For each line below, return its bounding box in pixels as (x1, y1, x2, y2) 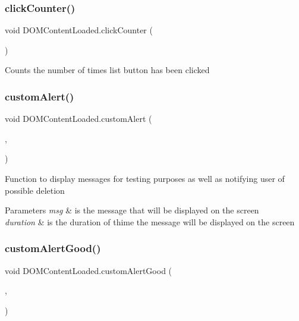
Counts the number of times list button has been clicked (5, 64, 210, 76)
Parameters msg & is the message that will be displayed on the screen (5, 204, 259, 216)
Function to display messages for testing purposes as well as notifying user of (5, 172, 285, 184)
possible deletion (5, 184, 65, 196)
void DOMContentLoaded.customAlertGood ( (5, 264, 172, 276)
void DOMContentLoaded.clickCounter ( (5, 24, 153, 36)
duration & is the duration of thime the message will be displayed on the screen (5, 215, 295, 228)
